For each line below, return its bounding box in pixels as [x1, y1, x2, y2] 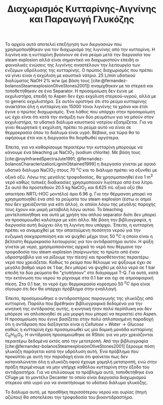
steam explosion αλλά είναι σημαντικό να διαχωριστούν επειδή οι [5, 57, 139, 63]
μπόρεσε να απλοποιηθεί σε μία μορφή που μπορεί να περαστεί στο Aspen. [5, 311, 158, 317]
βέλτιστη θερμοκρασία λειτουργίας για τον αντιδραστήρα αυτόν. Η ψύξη [5, 238, 154, 244]
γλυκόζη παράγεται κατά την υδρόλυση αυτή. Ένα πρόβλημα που [5, 348, 139, 354]
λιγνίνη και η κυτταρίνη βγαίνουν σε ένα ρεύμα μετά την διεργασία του [5, 52, 151, 58]
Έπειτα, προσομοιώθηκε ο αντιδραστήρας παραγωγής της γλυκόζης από [5, 296, 153, 301]
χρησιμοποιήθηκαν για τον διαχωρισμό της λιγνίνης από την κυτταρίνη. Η [5, 46, 155, 52]
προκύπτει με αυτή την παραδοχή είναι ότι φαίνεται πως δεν [5, 354, 128, 360]
